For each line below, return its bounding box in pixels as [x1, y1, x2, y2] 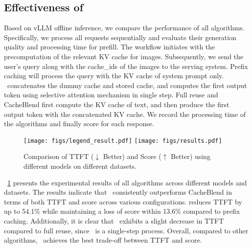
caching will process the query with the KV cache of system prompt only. [4, 70, 224, 81]
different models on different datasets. [23, 160, 137, 171]
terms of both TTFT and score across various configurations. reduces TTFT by [4, 196, 242, 206]
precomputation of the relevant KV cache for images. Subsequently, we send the [4, 51, 244, 61]
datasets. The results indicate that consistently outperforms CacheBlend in [4, 187, 232, 197]
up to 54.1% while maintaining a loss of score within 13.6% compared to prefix [4, 206, 240, 216]
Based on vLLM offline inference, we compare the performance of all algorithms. [4, 23, 245, 33]
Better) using [171, 151, 210, 161]
